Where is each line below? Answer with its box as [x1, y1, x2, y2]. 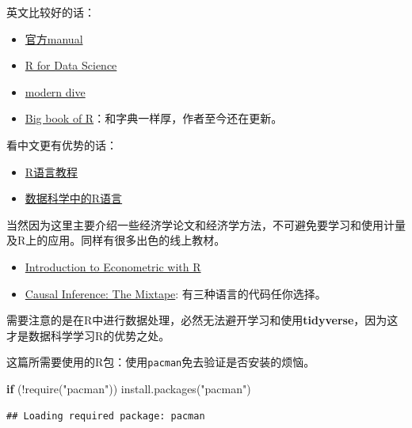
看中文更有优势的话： [6, 136, 117, 153]
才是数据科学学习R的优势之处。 [6, 327, 170, 343]
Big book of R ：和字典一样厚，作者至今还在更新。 [25, 110, 283, 127]
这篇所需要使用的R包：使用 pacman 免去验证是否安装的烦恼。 [6, 354, 315, 370]
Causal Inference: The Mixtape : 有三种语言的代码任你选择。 [25, 285, 326, 301]
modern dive [25, 83, 86, 100]
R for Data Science [25, 57, 117, 74]
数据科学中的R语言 [25, 190, 123, 206]
